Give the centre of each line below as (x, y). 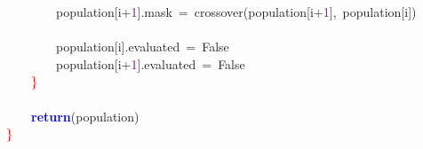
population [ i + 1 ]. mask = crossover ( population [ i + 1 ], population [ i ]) (236, 12)
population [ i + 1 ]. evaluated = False (150, 63)
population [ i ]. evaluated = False (142, 47)
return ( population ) (85, 116)
